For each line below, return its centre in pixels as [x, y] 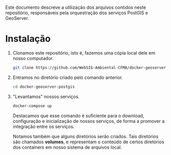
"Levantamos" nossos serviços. [46, 96]
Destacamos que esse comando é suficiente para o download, [78, 115]
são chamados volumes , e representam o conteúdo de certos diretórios [88, 142]
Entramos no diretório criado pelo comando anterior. [68, 77]
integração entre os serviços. [44, 126]
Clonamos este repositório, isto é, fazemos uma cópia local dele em [84, 53]
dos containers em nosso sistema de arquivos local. [67, 147]
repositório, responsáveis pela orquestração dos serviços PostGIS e [77, 13]
